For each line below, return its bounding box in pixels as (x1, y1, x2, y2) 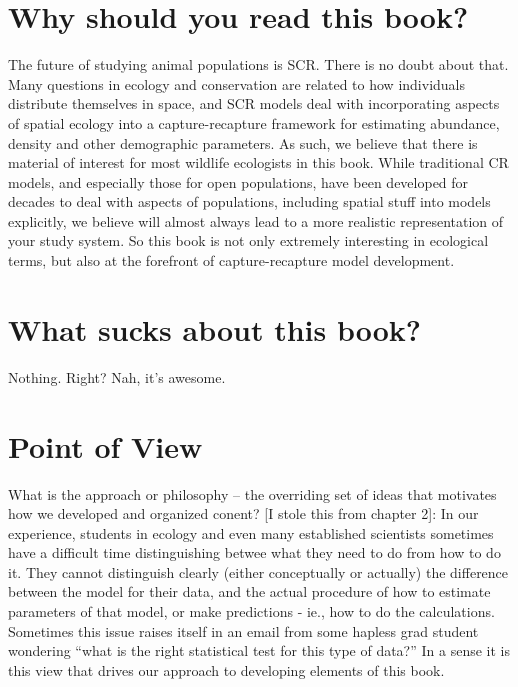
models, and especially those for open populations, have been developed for (8, 171, 469, 192)
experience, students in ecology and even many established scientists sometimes (8, 522, 494, 543)
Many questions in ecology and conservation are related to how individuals (8, 73, 466, 94)
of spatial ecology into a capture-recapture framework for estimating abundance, (8, 112, 500, 133)
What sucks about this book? (8, 308, 422, 349)
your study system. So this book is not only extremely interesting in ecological (8, 230, 489, 251)
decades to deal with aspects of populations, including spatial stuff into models (8, 191, 491, 212)
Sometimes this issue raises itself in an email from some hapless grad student (8, 620, 479, 641)
